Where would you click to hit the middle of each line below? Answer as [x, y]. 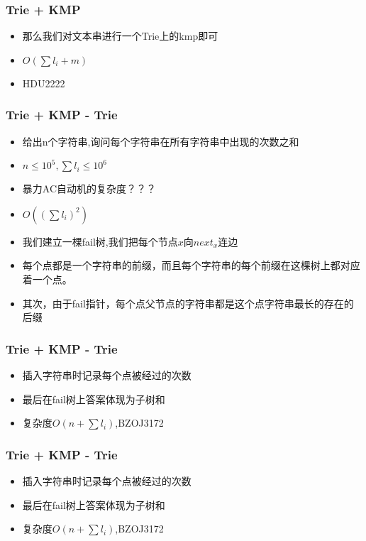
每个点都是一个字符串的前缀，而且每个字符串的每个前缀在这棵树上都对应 [191, 265]
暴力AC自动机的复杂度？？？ [89, 188]
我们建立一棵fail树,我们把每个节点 [100, 241]
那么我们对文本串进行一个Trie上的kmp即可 [120, 36]
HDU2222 [44, 83]
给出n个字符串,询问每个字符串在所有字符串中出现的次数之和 [161, 141]
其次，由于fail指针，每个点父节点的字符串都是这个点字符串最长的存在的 [188, 303]
